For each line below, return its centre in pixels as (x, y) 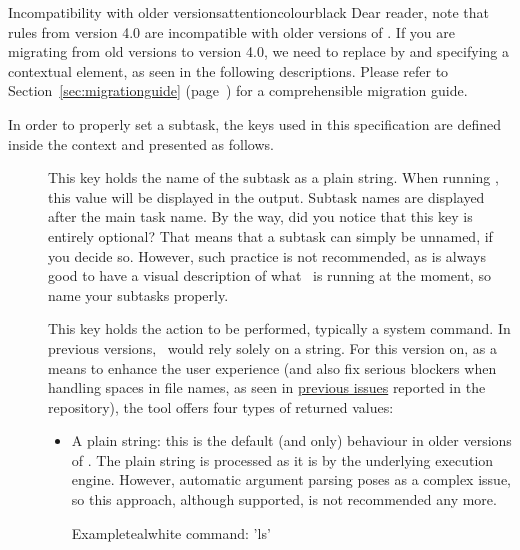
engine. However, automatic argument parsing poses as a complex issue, (291, 479)
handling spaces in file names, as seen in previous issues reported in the (267, 387)
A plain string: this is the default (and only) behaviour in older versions (291, 440)
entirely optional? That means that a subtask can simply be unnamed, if (270, 235)
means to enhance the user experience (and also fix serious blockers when (272, 367)
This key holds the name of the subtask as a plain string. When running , (273, 177)
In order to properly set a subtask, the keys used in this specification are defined (255, 123)
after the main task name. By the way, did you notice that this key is (260, 216)
